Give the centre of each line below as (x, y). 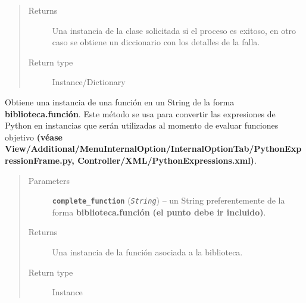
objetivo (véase (34, 137)
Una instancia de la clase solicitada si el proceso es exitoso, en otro (174, 30)
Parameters (49, 180)
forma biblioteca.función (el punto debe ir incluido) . (159, 212)
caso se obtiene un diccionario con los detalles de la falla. (156, 42)
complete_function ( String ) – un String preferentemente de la (168, 200)
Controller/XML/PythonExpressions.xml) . (167, 160)
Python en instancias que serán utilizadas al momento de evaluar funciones (142, 125)
